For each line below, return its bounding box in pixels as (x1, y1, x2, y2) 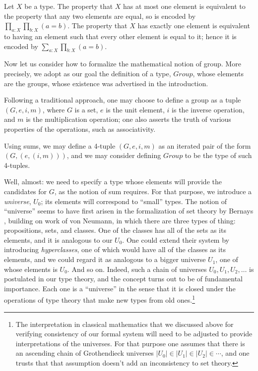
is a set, (74, 104, 98, 114)
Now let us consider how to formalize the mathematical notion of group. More (4, 58, 241, 69)
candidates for (4, 186, 47, 196)
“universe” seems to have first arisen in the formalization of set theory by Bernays (4, 206, 254, 216)
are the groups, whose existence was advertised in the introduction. (4, 78, 208, 88)
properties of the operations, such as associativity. (4, 123, 156, 134)
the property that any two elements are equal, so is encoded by (4, 10, 196, 21)
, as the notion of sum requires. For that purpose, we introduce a (54, 186, 252, 196)
